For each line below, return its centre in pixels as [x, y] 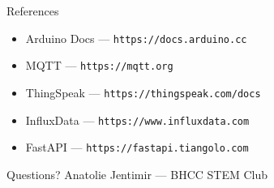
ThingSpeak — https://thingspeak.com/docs [143, 92]
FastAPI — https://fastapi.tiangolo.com [137, 147]
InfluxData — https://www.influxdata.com [137, 120]
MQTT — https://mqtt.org [99, 65]
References [33, 11]
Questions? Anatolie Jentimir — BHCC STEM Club [137, 174]
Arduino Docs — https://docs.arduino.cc [136, 38]
